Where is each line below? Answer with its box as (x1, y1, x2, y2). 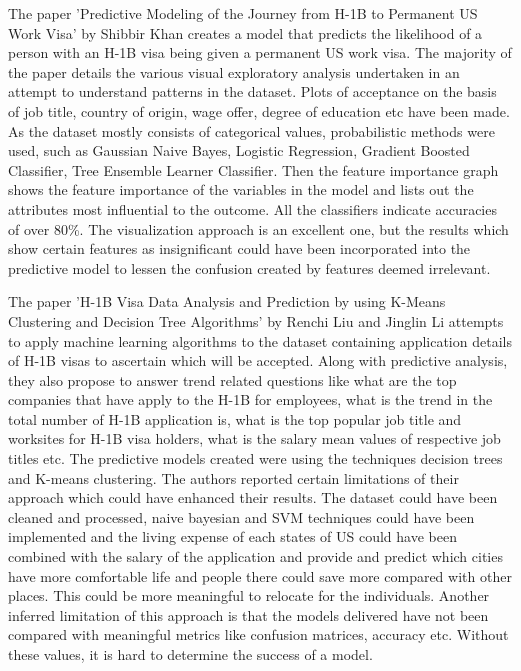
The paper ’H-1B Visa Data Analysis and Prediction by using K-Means (8, 291, 446, 312)
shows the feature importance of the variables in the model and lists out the (8, 179, 474, 200)
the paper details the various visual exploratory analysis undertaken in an (8, 61, 460, 82)
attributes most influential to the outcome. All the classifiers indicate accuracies (8, 198, 497, 219)
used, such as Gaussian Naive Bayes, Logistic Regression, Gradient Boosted (8, 140, 470, 161)
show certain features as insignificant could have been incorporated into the (8, 238, 471, 259)
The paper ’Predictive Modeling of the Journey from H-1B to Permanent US (8, 3, 478, 23)
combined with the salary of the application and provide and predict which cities (8, 546, 503, 567)
